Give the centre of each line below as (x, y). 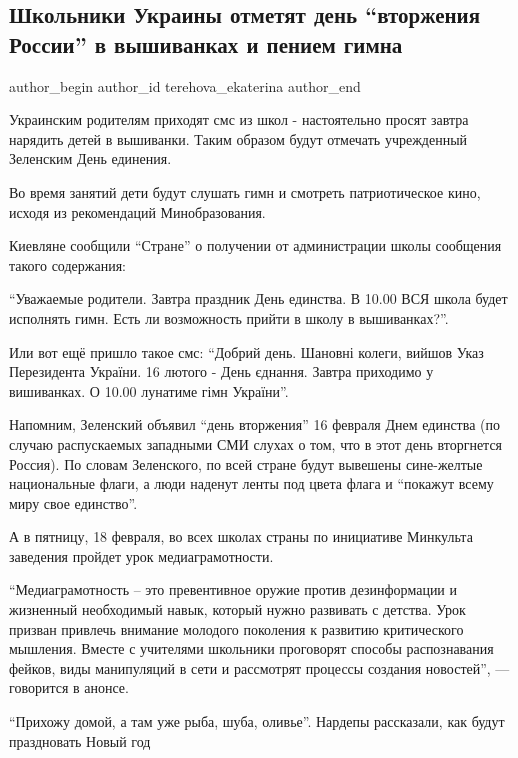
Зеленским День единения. (90, 158)
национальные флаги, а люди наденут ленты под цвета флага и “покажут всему (251, 483)
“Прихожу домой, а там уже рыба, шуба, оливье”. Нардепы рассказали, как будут (257, 721)
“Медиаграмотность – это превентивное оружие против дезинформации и (233, 589)
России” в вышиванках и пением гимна (206, 43)
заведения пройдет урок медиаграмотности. (141, 555)
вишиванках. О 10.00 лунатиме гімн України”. (149, 390)
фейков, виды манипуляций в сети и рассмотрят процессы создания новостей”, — (259, 667)
